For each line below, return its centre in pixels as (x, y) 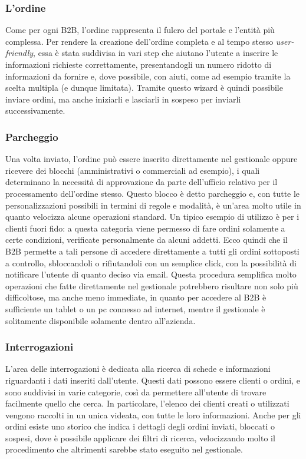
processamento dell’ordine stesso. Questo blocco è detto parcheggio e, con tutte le (153, 193)
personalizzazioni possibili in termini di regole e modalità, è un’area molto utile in (153, 205)
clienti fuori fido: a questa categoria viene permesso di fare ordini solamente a (145, 228)
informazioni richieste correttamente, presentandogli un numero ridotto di (139, 64)
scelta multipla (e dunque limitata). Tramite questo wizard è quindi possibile (144, 87)
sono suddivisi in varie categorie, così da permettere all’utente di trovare (136, 392)
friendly (19, 53)
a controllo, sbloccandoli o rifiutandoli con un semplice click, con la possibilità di (151, 262)
